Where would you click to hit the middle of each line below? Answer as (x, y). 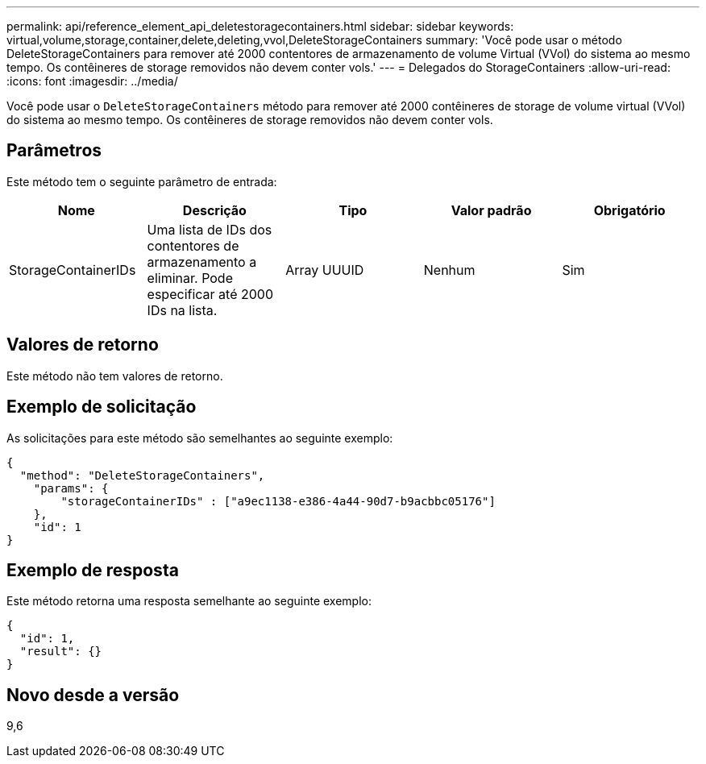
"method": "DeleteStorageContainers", (142, 475)
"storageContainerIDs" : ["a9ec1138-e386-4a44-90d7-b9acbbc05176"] (278, 501)
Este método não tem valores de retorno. (115, 376)
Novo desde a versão (93, 695)
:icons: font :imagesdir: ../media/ (92, 81)
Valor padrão (491, 210)
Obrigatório (629, 210)
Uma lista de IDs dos (210, 229)
